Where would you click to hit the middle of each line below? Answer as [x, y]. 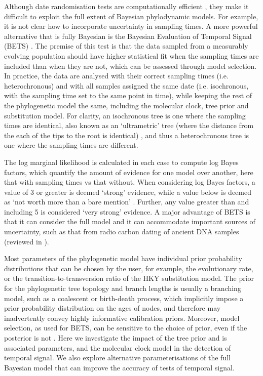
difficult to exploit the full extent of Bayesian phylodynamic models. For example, [131, 16]
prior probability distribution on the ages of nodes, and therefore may [112, 308]
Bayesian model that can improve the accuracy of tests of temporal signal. [119, 367]
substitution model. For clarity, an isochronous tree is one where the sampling [125, 115]
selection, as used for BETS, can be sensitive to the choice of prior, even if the [126, 328]
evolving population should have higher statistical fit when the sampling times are [131, 55]
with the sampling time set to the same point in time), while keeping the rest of [128, 95]
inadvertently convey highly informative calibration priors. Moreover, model [122, 318]
